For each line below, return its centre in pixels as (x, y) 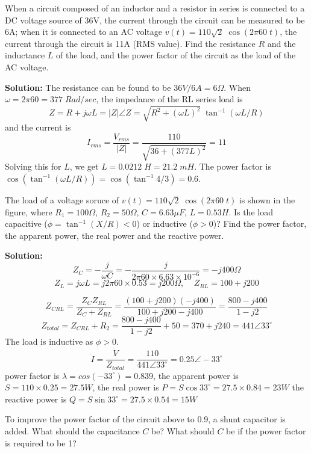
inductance (25, 55)
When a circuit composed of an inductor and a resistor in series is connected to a (155, 8)
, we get (84, 166)
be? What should (183, 431)
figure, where (29, 211)
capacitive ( (26, 223)
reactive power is (36, 399)
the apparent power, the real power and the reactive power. (115, 235)
